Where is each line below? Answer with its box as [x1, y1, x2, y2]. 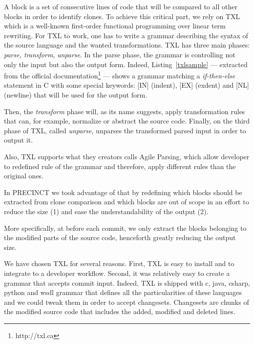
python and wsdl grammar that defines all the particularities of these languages [4, 287, 242, 297]
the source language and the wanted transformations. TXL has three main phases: [4, 40, 250, 50]
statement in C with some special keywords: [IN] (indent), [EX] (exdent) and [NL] [4, 80, 249, 90]
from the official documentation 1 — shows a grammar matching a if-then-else [4, 69, 235, 80]
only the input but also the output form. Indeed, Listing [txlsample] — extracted [4, 59, 248, 69]
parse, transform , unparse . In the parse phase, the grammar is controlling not [4, 49, 235, 59]
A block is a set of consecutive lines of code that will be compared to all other [4, 1, 237, 11]
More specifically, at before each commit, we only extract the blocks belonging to [4, 222, 247, 233]
